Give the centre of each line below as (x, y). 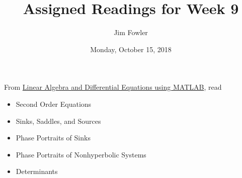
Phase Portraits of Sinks (53, 138)
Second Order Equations (54, 104)
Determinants (37, 171)
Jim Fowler (131, 32)
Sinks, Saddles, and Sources (58, 121)
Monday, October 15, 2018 (131, 49)
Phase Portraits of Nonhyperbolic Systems (81, 154)
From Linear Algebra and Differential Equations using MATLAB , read (113, 87)
